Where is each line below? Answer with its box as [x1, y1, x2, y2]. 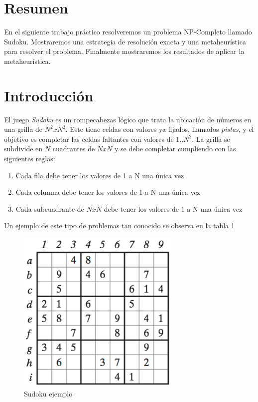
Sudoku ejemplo [24, 388, 73, 399]
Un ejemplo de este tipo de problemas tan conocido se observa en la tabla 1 [4, 220, 235, 231]
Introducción [4, 85, 94, 105]
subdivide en [4, 143, 43, 154]
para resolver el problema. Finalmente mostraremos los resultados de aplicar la [4, 46, 245, 56]
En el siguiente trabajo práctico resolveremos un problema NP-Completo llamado [4, 26, 252, 37]
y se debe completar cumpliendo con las [115, 143, 236, 154]
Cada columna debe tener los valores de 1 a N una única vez [15, 187, 200, 197]
